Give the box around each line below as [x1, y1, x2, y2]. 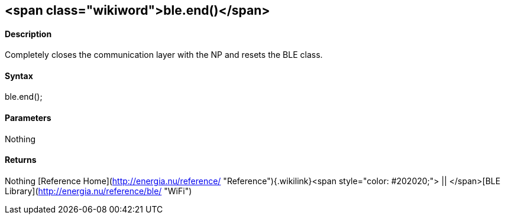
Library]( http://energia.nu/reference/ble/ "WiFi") [5, 185, 192, 196]
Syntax [5, 70, 33, 81]
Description [5, 28, 52, 39]
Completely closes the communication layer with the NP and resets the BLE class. [5, 50, 323, 60]
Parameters [5, 113, 51, 123]
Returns [5, 155, 37, 165]
